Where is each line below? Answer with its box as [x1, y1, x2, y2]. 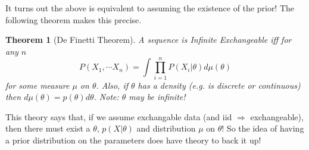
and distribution [136, 122, 196, 135]
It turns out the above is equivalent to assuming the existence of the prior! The [5, 2, 295, 14]
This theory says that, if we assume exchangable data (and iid [5, 110, 232, 123]
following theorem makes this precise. [5, 13, 142, 26]
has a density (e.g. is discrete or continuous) [138, 79, 301, 91]
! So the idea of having [221, 122, 304, 135]
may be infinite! [129, 90, 186, 103]
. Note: [93, 90, 119, 103]
